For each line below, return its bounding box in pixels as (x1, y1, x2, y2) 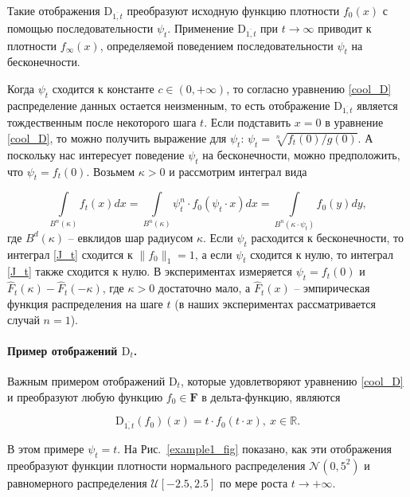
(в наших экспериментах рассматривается (174, 295, 377, 311)
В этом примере (7, 440, 84, 456)
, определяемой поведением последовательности (100, 37, 334, 53)
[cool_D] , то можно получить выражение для (7, 130, 227, 147)
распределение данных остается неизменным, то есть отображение (7, 96, 330, 113)
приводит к (318, 19, 372, 36)
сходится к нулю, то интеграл (250, 245, 393, 262)
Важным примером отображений (7, 372, 166, 389)
